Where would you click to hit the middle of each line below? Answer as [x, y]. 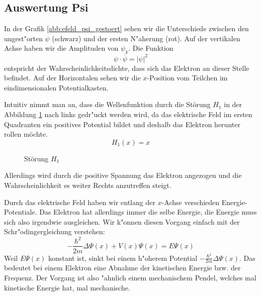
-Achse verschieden [191, 202]
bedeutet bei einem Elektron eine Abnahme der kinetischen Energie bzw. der [122, 268]
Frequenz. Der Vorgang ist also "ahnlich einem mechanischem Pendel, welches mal [130, 278]
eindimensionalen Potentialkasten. [56, 87]
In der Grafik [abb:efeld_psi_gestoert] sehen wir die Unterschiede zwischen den [126, 28]
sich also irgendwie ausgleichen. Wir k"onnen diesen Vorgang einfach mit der [122, 221]
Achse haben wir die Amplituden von [61, 48]
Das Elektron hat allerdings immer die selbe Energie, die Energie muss [148, 212]
